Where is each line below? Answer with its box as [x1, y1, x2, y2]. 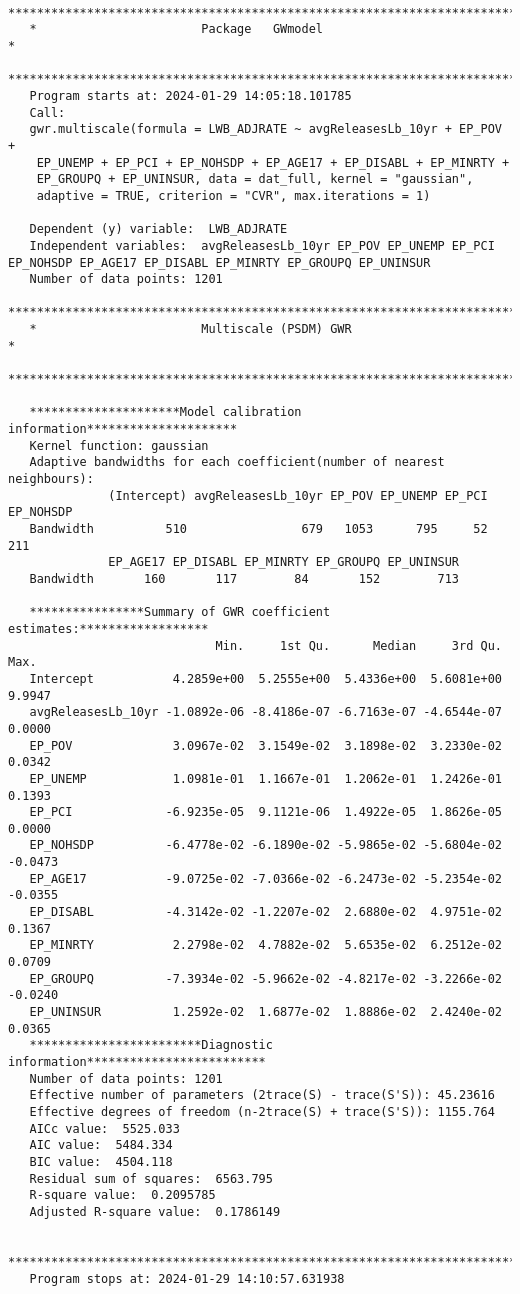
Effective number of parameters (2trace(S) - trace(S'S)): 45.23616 [29, 1088, 495, 1103]
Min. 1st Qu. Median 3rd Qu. [215, 638, 502, 653]
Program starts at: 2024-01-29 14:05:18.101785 [29, 88, 352, 103]
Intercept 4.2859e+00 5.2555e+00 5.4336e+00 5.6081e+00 [29, 671, 502, 686]
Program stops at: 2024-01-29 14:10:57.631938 [29, 1271, 345, 1286]
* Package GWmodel [29, 22, 323, 37]
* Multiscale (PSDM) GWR [29, 322, 352, 337]
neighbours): [8, 472, 94, 487]
